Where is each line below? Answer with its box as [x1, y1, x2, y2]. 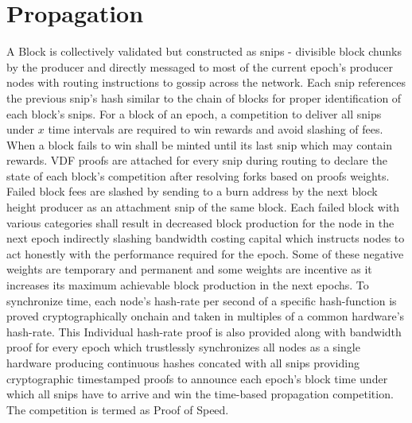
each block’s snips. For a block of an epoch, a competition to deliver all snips [6, 105, 382, 122]
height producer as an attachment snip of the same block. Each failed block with [6, 199, 400, 215]
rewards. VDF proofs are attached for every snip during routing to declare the [6, 152, 387, 169]
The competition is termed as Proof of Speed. [6, 401, 229, 417]
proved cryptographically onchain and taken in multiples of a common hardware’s [6, 308, 405, 324]
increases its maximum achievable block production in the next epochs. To [6, 277, 369, 293]
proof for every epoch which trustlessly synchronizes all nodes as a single [6, 339, 360, 355]
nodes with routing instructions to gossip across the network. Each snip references [6, 74, 406, 91]
